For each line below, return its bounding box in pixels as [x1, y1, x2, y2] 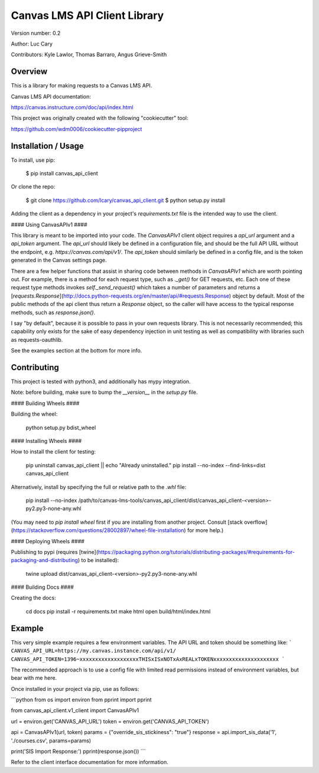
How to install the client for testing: [11, 448, 96, 455]
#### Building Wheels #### [11, 399, 80, 407]
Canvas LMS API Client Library [11, 9, 164, 22]
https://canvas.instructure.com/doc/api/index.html [11, 104, 134, 111]
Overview [11, 67, 48, 77]
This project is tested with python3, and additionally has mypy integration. [11, 378, 191, 385]
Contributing [11, 362, 59, 372]
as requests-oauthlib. [11, 336, 63, 343]
